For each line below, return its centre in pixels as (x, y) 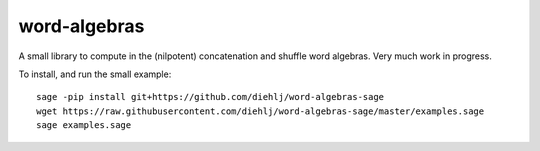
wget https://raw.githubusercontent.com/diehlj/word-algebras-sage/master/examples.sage (260, 111)
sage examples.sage (84, 125)
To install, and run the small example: (95, 74)
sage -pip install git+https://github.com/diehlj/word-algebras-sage (210, 97)
